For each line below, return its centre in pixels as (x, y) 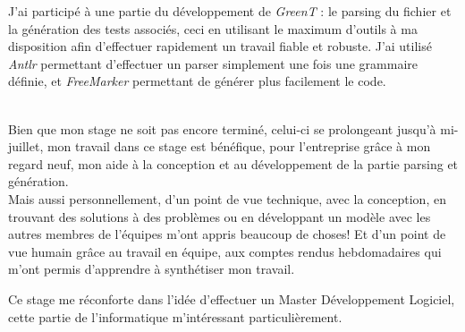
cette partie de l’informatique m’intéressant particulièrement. (175, 316)
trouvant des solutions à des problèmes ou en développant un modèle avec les (220, 216)
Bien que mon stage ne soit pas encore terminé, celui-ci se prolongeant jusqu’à (222, 128)
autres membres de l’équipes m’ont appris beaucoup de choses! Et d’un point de (227, 234)
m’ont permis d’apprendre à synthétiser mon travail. (152, 269)
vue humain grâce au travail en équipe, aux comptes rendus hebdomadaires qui (225, 251)
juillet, (26, 146)
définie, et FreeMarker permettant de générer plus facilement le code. (197, 81)
